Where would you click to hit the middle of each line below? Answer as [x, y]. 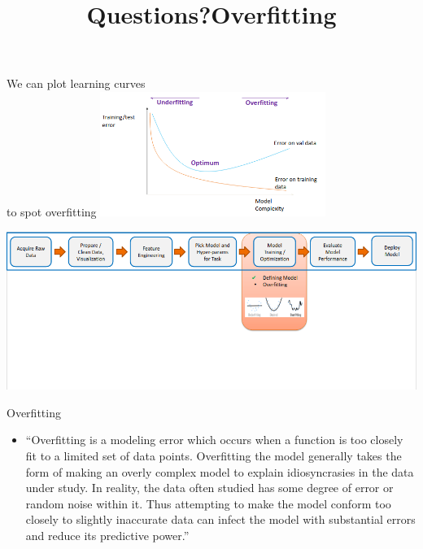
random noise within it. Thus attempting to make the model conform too [208, 503]
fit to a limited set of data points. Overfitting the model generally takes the [214, 456]
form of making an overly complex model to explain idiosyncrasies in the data [220, 471]
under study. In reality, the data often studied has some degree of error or [209, 488]
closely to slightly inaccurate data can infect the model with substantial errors [220, 519]
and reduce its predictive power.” [107, 536]
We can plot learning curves [76, 83]
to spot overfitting [52, 212]
